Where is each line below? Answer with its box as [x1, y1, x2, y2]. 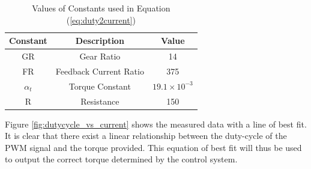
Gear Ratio [79, 50, 121, 63]
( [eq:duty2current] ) [66, 13, 136, 26]
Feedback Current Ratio [55, 64, 144, 77]
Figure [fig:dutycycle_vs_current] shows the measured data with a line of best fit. [5, 117, 307, 130]
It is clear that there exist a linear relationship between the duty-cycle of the [5, 129, 287, 142]
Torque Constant [68, 79, 131, 92]
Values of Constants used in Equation [32, 2, 171, 14]
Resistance [80, 94, 119, 107]
